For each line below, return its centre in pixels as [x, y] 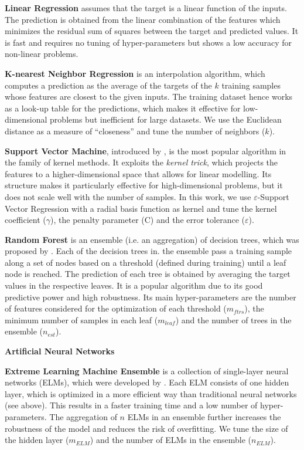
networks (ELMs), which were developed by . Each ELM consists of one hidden [147, 382]
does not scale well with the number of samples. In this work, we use [128, 196]
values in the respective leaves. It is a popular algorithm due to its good [134, 285]
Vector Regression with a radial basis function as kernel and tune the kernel [141, 208]
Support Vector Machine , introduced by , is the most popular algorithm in [146, 150]
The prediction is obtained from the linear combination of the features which [143, 19]
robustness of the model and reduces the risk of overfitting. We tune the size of [146, 428]
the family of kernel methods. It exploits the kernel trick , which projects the [141, 162]
